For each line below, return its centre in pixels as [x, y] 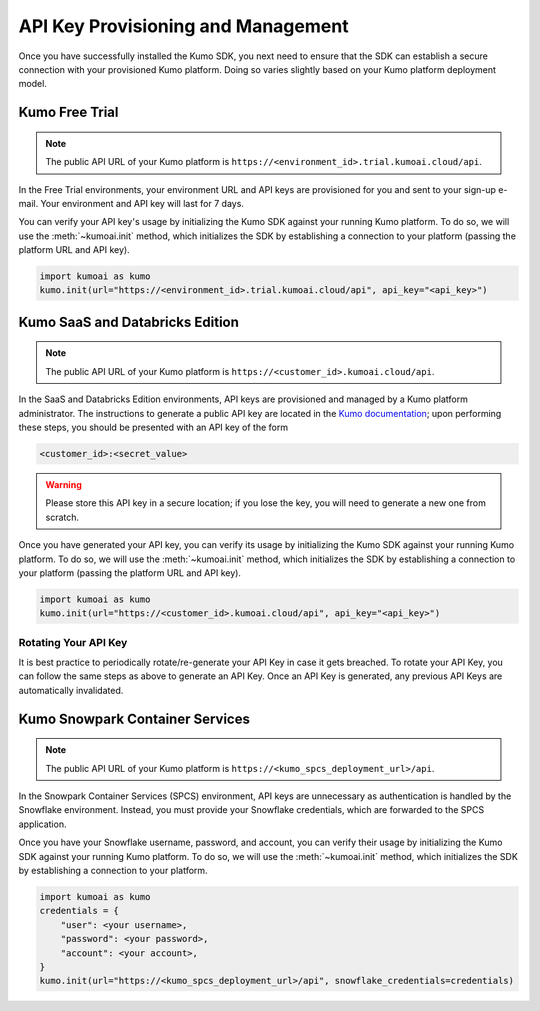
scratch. [62, 517]
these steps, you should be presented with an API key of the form [153, 427]
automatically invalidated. [71, 690]
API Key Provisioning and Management [183, 26]
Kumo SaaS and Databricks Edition [129, 321]
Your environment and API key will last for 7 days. [142, 203]
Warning [63, 484]
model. [32, 84]
